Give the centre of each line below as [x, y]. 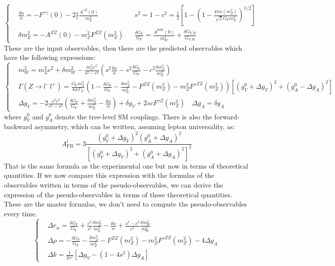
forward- [227, 116]
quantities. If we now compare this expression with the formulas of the [109, 175]
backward [18, 126]
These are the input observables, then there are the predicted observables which [123, 47]
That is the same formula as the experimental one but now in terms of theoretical [126, 165]
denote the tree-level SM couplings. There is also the [134, 116]
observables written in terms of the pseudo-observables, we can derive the [114, 184]
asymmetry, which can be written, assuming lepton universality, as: [135, 126]
